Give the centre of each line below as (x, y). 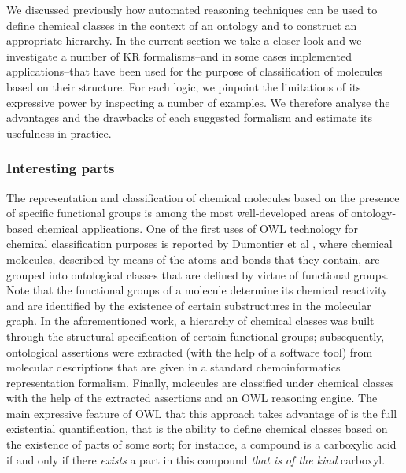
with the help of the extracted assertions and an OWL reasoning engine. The (192, 398)
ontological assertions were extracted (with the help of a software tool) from (190, 351)
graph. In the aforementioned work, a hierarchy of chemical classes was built (190, 321)
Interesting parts (61, 168)
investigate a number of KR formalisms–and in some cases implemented (179, 55)
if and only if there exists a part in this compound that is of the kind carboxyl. (196, 459)
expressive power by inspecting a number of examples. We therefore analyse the (198, 102)
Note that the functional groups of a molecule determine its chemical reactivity (197, 290)
